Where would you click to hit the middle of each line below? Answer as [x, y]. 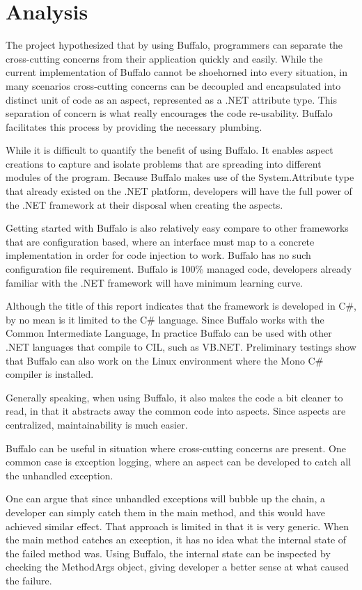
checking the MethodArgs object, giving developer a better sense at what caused [178, 567]
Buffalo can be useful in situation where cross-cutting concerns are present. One [176, 448]
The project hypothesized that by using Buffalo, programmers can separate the [174, 45]
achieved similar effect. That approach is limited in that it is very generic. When [178, 526]
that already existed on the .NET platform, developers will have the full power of [179, 191]
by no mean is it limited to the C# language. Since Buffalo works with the [165, 319]
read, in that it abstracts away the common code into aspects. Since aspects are [176, 411]
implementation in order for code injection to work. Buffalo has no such [158, 255]
